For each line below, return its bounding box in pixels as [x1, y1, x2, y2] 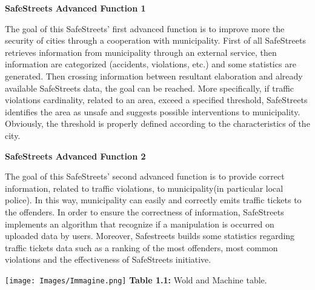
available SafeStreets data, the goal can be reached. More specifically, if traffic [5, 81, 294, 94]
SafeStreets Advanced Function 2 [5, 149, 146, 162]
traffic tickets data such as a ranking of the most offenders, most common [5, 241, 278, 254]
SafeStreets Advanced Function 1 [5, 2, 146, 14]
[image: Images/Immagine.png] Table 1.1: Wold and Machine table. [5, 273, 267, 286]
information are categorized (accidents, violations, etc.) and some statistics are [5, 58, 296, 70]
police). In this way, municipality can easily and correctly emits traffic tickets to [5, 194, 302, 206]
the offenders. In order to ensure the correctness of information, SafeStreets [5, 205, 284, 218]
